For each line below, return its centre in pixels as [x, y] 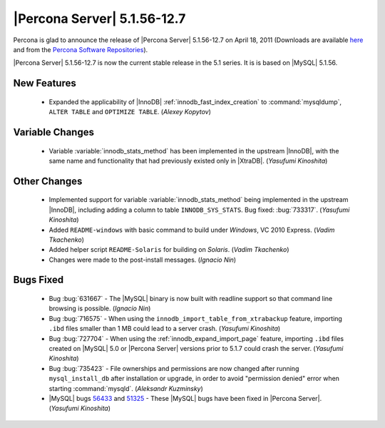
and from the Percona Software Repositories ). [81, 49]
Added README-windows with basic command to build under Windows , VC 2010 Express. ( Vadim [192, 230]
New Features [45, 83]
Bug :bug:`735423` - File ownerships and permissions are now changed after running [174, 368]
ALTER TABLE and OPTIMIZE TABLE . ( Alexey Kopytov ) [130, 112]
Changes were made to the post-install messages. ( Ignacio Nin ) [143, 260]
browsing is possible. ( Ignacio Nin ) [100, 309]
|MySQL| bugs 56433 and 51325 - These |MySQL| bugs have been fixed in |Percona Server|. [185, 398]
